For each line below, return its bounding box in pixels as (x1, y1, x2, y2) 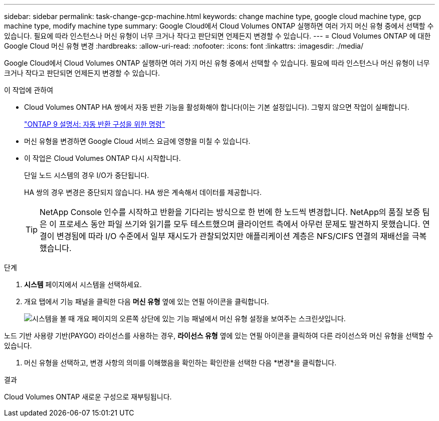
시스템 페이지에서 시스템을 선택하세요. (24, 280, 142, 289)
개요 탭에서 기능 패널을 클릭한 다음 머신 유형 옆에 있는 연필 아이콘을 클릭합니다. (24, 297, 269, 306)
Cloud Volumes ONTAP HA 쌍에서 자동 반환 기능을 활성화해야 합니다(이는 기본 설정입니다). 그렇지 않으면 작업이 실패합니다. (24, 103, 409, 111)
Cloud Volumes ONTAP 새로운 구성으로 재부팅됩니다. (4, 392, 172, 401)
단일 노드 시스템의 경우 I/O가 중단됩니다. (24, 171, 149, 179)
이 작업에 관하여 (4, 86, 54, 94)
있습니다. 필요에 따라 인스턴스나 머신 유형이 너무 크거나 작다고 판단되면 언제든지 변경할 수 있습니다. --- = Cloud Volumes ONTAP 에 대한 (4, 32, 431, 40)
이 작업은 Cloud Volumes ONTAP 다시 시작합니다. (24, 154, 181, 162)
